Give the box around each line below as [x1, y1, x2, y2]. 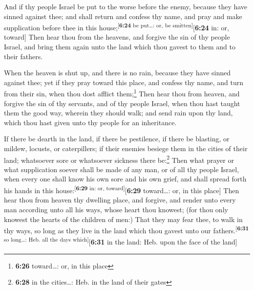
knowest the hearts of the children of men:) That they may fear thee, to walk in [4, 214, 243, 224]
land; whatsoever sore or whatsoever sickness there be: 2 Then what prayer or [4, 153, 234, 165]
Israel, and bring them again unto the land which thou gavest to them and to [4, 42, 235, 52]
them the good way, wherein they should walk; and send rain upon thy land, [4, 108, 233, 118]
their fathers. [4, 51, 43, 61]
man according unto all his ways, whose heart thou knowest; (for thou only [4, 204, 228, 214]
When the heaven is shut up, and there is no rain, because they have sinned [4, 67, 231, 78]
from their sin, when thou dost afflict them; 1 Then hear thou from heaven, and [4, 87, 240, 99]
